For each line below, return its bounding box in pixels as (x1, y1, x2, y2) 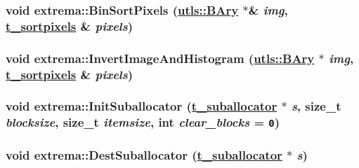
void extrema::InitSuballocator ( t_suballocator (6, 97, 278, 115)
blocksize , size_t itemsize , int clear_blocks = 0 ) (6, 113, 280, 131)
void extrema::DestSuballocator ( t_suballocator (6, 146, 282, 163)
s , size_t (291, 97, 341, 115)
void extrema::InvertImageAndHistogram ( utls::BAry (6, 49, 315, 66)
